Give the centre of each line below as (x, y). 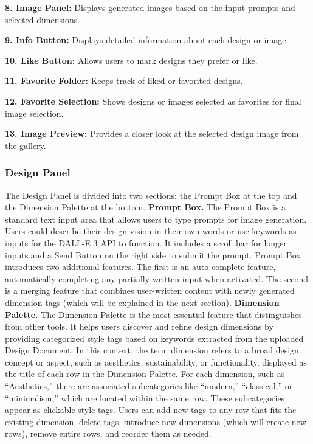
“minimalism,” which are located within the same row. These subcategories (145, 397)
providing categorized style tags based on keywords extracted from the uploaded (154, 338)
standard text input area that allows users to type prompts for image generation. (156, 219)
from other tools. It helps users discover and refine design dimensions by (139, 326)
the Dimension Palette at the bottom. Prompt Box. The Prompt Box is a (146, 207)
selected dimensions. (43, 19)
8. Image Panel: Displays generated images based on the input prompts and (150, 7)
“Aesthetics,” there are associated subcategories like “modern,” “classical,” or (149, 386)
